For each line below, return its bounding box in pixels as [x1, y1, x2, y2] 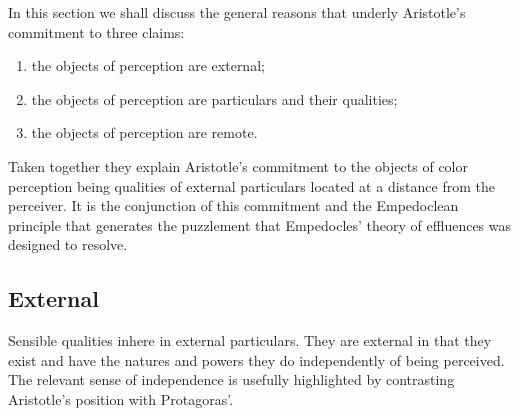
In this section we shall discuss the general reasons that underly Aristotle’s [8, 2, 466, 22]
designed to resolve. [8, 234, 128, 255]
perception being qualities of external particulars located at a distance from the [8, 175, 495, 196]
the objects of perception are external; [31, 55, 265, 76]
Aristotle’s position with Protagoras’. [8, 388, 234, 409]
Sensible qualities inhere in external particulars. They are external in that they [8, 330, 492, 351]
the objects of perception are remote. [31, 122, 258, 143]
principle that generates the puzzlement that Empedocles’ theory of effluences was [8, 214, 512, 235]
